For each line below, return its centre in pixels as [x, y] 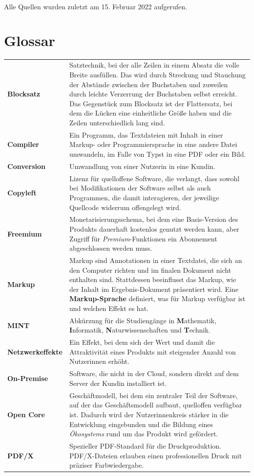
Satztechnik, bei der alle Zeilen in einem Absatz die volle [154, 65]
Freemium [25, 233]
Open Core [26, 414]
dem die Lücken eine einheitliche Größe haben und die [150, 113]
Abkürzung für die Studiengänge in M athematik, [143, 320]
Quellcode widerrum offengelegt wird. [125, 207]
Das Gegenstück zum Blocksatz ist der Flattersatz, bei [151, 103]
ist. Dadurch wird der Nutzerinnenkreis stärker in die [149, 414]
